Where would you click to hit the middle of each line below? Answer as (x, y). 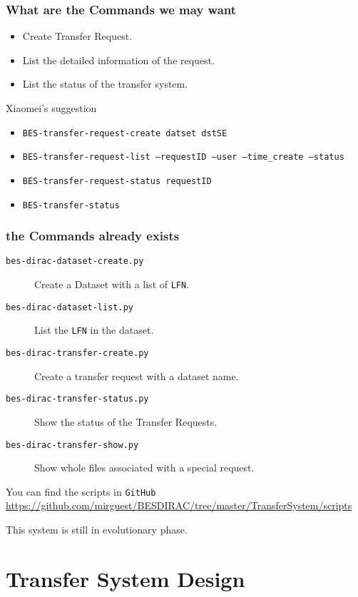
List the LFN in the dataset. (94, 330)
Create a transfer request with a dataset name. (137, 376)
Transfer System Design (126, 578)
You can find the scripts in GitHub (81, 491)
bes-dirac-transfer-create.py (77, 353)
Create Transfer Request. (77, 36)
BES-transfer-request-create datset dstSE (125, 133)
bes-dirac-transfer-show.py (72, 445)
